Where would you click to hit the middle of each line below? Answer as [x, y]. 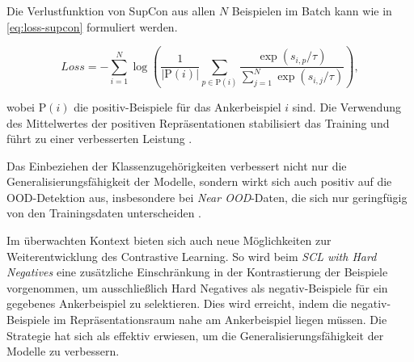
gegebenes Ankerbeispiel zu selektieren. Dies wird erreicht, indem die [177, 303]
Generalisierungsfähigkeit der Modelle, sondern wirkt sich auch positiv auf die [199, 181]
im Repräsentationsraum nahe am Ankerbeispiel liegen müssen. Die [220, 320]
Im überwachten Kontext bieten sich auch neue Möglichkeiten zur [169, 240]
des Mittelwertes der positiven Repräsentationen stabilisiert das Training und [198, 122]
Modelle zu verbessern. [63, 351]
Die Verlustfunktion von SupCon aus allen [111, 11]
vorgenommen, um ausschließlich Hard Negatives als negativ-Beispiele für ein [197, 287]
